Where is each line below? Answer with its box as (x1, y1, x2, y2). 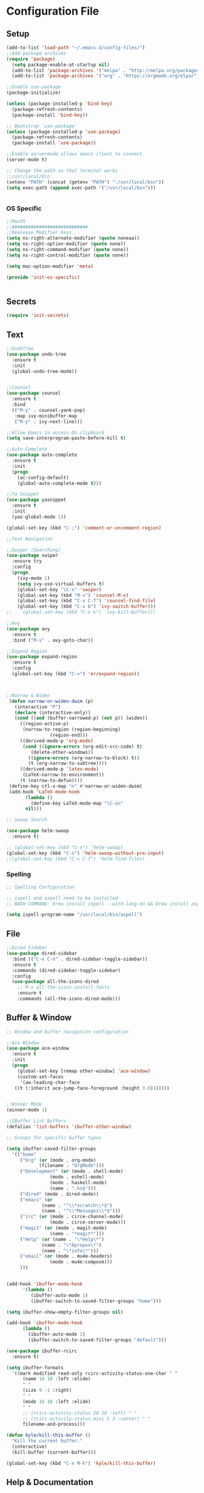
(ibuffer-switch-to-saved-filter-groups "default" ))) (28, 1337, 167, 1343)
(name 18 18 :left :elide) (22, 1376, 91, 1382)
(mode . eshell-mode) (49, 1174, 104, 1180)
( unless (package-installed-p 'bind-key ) (6, 101, 113, 107)
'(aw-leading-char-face (19, 1079, 80, 1085)
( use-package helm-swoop (6, 828, 69, 834)
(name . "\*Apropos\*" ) (41, 1242, 102, 1248)
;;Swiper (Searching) (6, 547, 61, 553)
